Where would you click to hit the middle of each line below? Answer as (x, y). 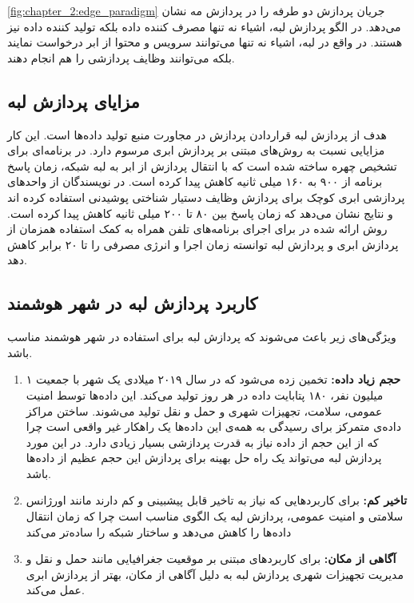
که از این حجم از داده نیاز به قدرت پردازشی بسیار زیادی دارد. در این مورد (202, 442)
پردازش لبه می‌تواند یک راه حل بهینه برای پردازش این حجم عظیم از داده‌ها (204, 458)
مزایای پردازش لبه (74, 100)
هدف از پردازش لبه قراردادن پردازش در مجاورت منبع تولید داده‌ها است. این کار (197, 134)
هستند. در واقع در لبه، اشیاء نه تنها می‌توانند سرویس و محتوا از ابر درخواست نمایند (205, 42)
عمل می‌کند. (55, 590)
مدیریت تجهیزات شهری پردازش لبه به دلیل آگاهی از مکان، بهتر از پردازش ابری (215, 574)
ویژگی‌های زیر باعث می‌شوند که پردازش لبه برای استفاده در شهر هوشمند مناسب (202, 337)
